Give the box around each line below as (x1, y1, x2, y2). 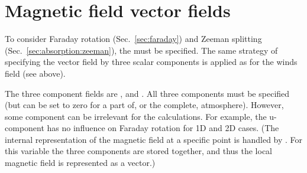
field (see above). (5, 67, 66, 79)
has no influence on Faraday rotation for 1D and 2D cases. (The (47, 122, 279, 134)
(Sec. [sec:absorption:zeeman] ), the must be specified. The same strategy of (5, 44, 278, 56)
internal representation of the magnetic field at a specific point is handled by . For (5, 133, 303, 145)
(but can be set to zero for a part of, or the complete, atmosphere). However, (5, 99, 284, 111)
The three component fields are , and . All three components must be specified (5, 87, 290, 99)
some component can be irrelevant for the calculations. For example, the (5, 110, 267, 122)
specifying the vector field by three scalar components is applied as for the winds (5, 56, 298, 68)
